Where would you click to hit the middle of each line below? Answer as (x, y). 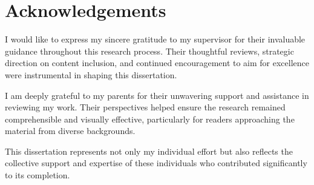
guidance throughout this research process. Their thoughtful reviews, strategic (149, 51)
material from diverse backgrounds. (70, 131)
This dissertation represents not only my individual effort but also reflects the (149, 151)
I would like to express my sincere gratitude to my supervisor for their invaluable (155, 39)
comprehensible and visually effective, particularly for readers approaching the (150, 119)
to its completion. (38, 175)
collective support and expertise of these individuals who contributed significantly (156, 163)
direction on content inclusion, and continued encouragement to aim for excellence (157, 63)
